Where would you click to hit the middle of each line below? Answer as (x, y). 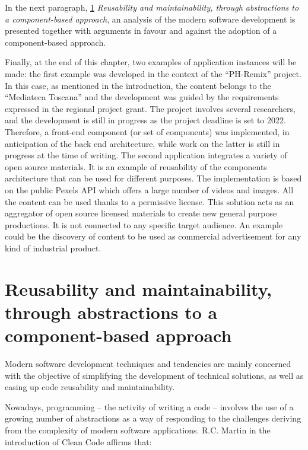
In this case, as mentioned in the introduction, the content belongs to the (138, 85)
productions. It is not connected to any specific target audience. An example (144, 224)
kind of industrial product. (53, 248)
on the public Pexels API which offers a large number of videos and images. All (149, 189)
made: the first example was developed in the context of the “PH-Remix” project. (153, 73)
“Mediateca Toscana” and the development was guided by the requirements (142, 97)
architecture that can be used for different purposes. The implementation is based (153, 178)
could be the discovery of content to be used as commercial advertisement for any (153, 236)
